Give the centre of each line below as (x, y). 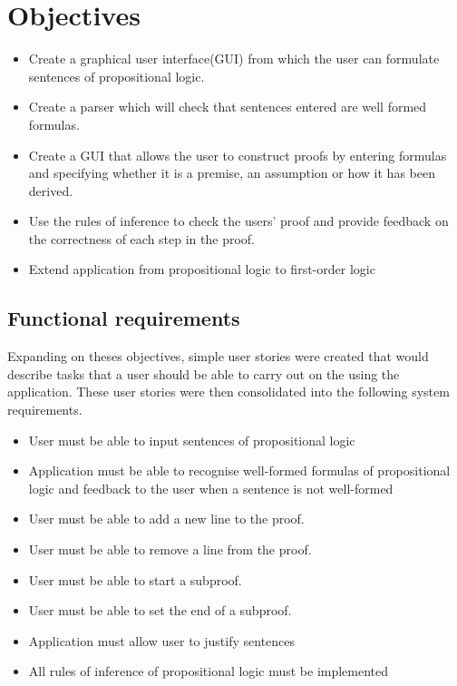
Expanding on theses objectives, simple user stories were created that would (218, 356)
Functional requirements (124, 318)
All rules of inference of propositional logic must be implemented (209, 671)
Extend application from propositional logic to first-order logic (202, 269)
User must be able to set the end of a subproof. (160, 610)
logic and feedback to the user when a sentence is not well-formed (211, 488)
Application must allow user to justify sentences (162, 640)
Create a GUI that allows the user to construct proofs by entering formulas (238, 155)
